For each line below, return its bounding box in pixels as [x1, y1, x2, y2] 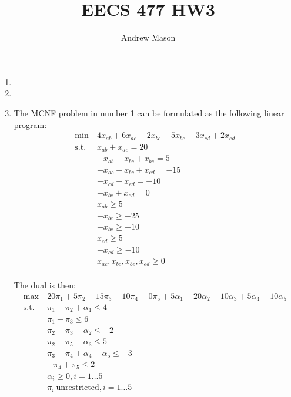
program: [14, 118, 47, 130]
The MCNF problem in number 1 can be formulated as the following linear [14, 106, 285, 119]
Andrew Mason [121, 31, 176, 43]
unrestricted [56, 383, 99, 392]
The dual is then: [14, 278, 76, 291]
